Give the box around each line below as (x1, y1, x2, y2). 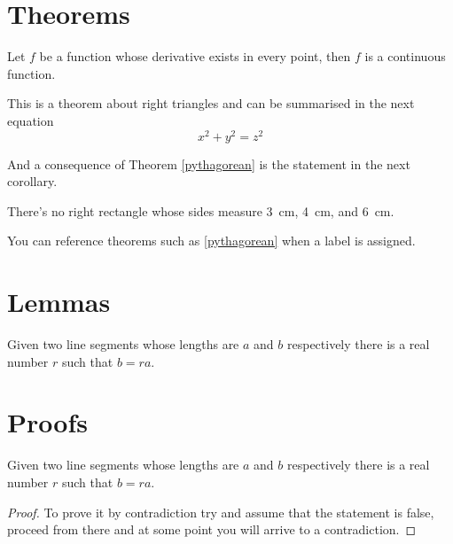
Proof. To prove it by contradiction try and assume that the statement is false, (7, 502, 434, 521)
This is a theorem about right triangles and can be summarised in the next (7, 94, 415, 113)
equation (7, 111, 54, 129)
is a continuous (364, 47, 446, 66)
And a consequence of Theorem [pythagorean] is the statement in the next (7, 154, 410, 173)
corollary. (7, 172, 58, 190)
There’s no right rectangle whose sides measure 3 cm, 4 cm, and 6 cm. (7, 201, 394, 220)
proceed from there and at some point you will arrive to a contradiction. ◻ (7, 520, 417, 539)
